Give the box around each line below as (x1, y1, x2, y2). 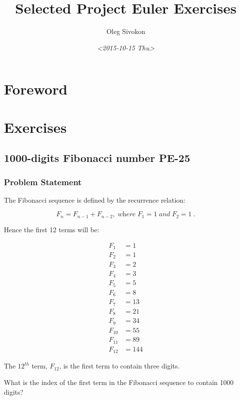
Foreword (4, 79, 68, 99)
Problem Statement (4, 176, 82, 188)
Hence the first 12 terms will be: (4, 224, 99, 234)
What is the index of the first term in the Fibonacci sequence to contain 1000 (4, 377, 234, 387)
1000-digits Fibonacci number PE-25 (4, 150, 190, 165)
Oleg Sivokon (106, 26, 146, 36)
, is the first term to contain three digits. (59, 361, 180, 371)
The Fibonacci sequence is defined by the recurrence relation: (4, 194, 185, 205)
